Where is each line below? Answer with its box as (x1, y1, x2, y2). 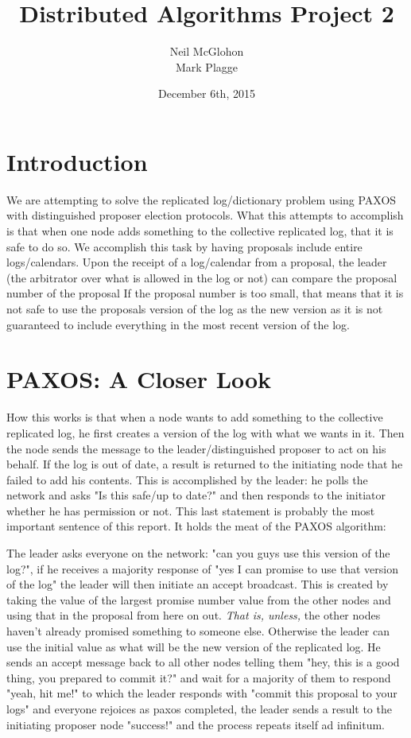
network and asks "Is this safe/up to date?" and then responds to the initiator (6, 487, 386, 503)
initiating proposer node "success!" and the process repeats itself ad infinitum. (6, 716, 385, 732)
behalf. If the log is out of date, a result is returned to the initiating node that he (6, 456, 403, 472)
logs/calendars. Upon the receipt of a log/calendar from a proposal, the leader (6, 254, 387, 270)
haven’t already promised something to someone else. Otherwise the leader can (6, 623, 390, 639)
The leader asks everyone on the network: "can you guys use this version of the (6, 545, 390, 561)
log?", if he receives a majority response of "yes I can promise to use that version (6, 560, 398, 577)
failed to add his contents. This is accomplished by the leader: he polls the (6, 471, 368, 487)
